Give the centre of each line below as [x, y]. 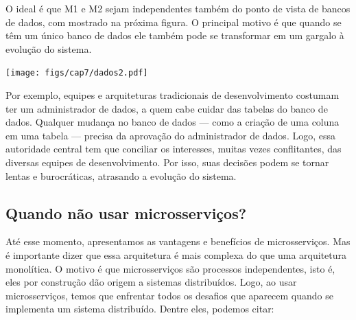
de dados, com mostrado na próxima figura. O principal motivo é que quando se [174, 22]
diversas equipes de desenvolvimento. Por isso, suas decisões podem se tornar [167, 162]
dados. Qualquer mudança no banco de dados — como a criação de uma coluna [173, 122]
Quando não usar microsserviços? [126, 213]
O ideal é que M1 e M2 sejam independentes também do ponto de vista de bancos [178, 8]
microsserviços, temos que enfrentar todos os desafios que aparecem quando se [169, 295]
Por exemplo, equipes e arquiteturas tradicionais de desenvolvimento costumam [173, 95]
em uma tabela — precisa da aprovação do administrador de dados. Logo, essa [170, 135]
